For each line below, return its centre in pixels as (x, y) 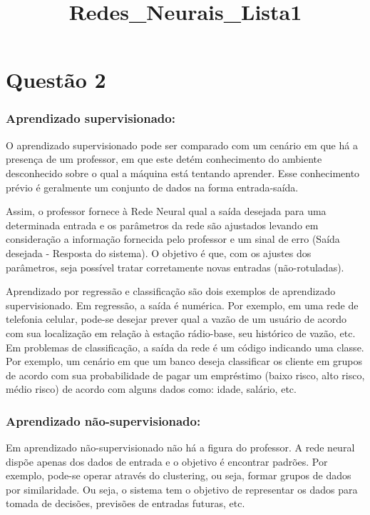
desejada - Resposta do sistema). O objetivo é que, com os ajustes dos (159, 252)
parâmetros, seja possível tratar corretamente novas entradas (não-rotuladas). (175, 267)
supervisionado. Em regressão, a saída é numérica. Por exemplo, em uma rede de (182, 305)
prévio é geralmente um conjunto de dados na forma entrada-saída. (152, 187)
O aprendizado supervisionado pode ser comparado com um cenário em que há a (182, 145)
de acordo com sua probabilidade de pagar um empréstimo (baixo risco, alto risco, (185, 375)
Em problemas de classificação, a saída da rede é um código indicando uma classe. (185, 347)
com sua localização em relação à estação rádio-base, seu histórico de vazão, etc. (181, 332)
